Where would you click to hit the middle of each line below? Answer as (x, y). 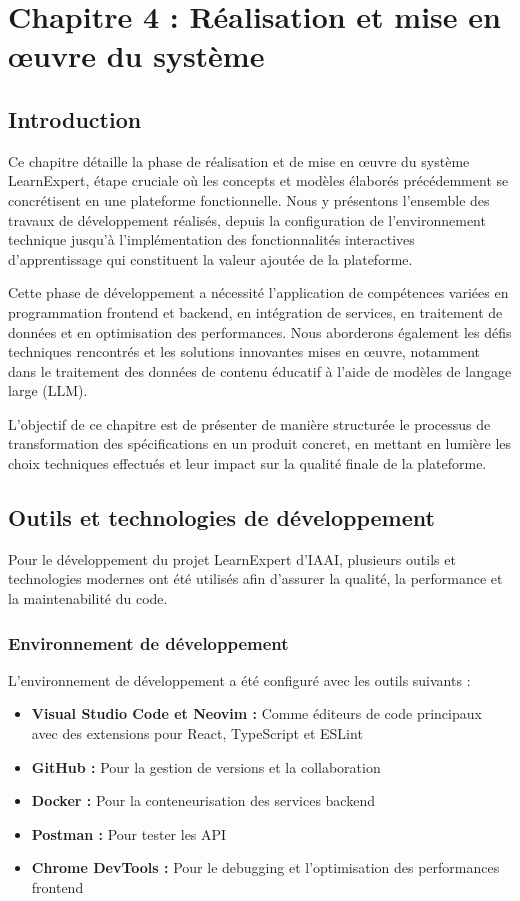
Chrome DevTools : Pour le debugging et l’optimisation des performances (265, 867)
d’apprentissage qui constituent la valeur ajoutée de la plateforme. (210, 258)
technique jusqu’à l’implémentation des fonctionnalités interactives (211, 239)
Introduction (75, 118)
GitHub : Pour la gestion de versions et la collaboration (206, 766)
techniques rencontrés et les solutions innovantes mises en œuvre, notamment (244, 351)
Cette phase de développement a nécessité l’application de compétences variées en (258, 292)
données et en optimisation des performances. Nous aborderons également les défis (260, 331)
